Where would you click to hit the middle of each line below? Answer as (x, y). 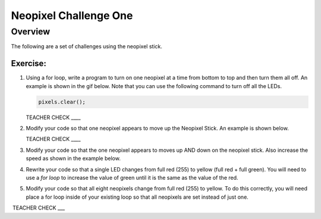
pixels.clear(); (62, 102)
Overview (31, 32)
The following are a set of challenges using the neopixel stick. (87, 46)
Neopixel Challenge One (72, 15)
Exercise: (29, 63)
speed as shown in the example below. (73, 158)
